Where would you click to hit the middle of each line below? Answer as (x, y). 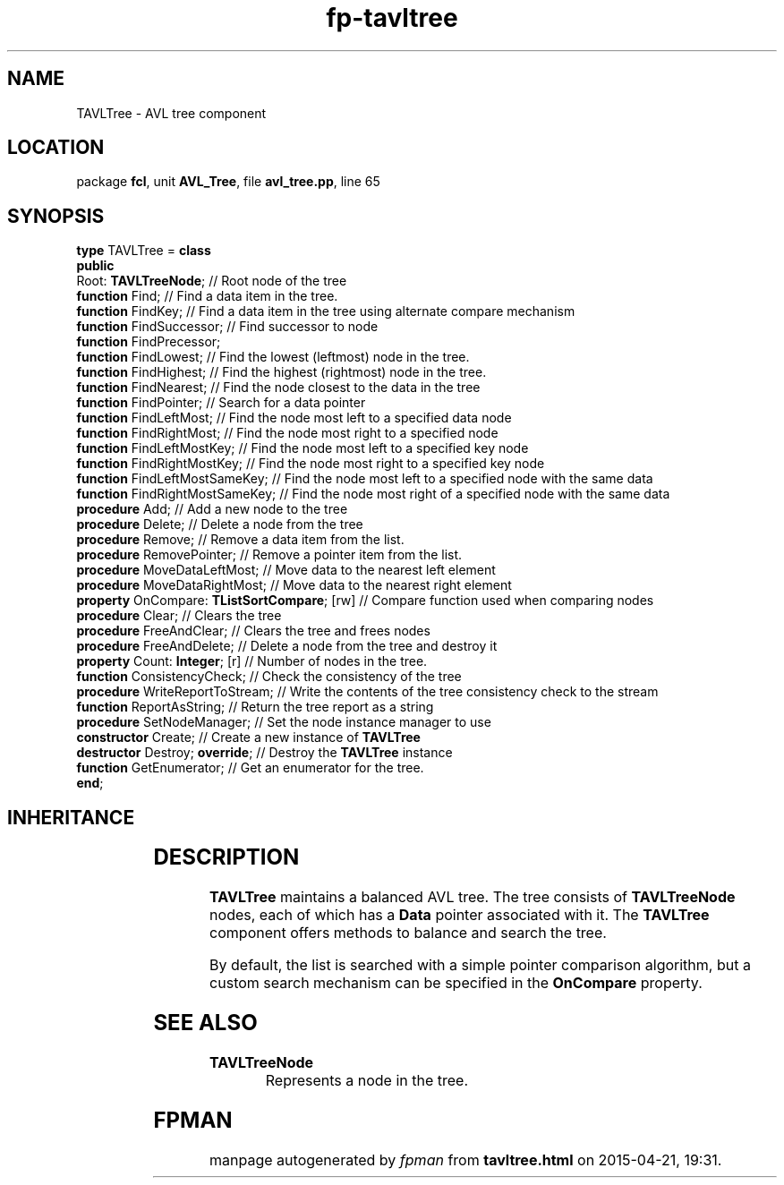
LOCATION (56, 148)
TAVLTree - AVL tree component (171, 113)
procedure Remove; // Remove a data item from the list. (240, 540)
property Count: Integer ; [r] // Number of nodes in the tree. (252, 661)
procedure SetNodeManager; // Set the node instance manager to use (284, 722)
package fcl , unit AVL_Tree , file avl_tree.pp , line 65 (228, 182)
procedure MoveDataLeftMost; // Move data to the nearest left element (286, 570)
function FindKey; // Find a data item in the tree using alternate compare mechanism (326, 311)
